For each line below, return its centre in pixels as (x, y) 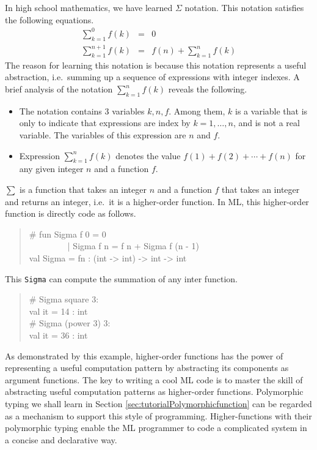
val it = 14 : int (58, 311)
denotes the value (148, 155)
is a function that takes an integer (83, 189)
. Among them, (197, 111)
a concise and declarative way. (61, 439)
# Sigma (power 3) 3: (70, 323)
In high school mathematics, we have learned (89, 7)
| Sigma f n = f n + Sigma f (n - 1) (133, 246)
